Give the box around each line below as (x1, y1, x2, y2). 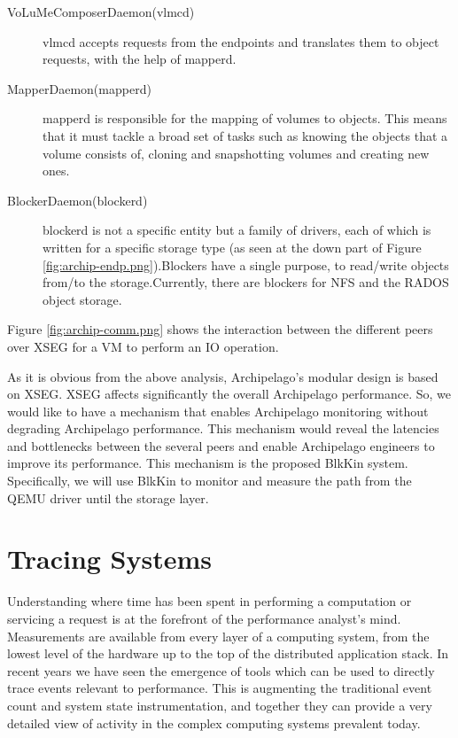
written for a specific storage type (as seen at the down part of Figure (43, 237, 422, 256)
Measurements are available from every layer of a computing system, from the (7, 626, 430, 645)
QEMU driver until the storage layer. (7, 488, 209, 507)
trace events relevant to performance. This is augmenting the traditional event (7, 679, 432, 697)
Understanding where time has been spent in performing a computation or (7, 592, 412, 610)
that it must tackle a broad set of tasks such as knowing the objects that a (43, 126, 448, 144)
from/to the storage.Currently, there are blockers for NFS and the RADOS (43, 273, 449, 291)
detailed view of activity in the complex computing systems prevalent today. (7, 713, 421, 732)
